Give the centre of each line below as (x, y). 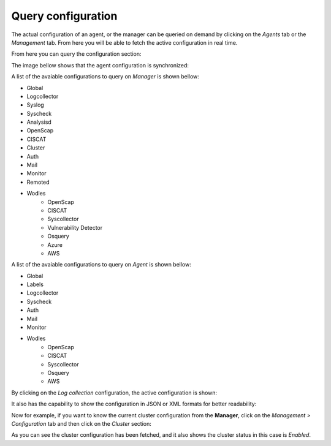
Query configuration (64, 16)
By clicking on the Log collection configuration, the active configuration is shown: (114, 393)
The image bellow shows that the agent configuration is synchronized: (100, 65)
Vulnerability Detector (75, 227)
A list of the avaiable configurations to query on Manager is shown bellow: (105, 77)
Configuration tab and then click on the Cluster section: (81, 423)
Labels (35, 284)
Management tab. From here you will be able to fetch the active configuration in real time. (124, 42)
